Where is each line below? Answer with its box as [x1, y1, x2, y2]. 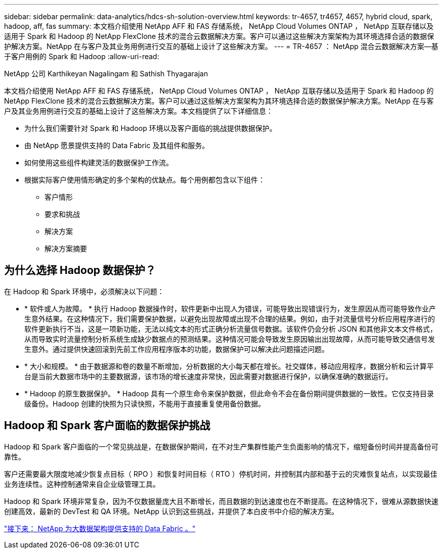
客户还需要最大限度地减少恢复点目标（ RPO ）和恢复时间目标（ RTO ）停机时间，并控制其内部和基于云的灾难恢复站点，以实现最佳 [4, 469, 437, 478]
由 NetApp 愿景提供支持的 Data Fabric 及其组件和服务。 [24, 141, 209, 150]
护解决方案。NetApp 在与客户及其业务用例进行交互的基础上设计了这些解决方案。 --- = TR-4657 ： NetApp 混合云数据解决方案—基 [4, 42, 438, 51]
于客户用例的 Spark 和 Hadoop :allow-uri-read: [4, 52, 159, 61]
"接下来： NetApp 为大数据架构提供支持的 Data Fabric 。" [4, 524, 196, 533]
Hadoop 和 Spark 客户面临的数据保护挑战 [4, 419, 210, 432]
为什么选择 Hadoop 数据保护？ [4, 264, 156, 277]
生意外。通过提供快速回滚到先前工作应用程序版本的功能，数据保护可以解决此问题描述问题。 [24, 344, 329, 353]
